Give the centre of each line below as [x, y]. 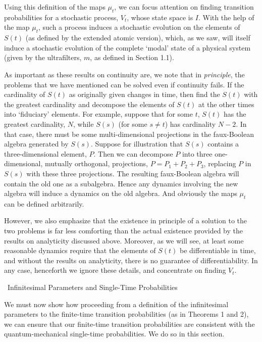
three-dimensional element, [45, 153]
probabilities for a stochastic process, [61, 17]
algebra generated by [36, 144]
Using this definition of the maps [55, 7]
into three [197, 153]
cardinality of [25, 94]
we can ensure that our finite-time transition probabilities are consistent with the [129, 324]
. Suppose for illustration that [137, 144]
